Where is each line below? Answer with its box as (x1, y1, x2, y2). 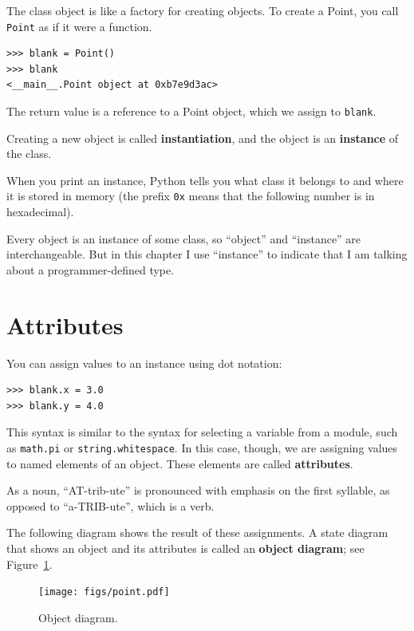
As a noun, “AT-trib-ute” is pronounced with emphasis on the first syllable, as (6, 482, 390, 499)
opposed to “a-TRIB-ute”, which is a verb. (6, 497, 215, 514)
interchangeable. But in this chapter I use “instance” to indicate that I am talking (6, 246, 408, 262)
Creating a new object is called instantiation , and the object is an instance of (6, 129, 399, 146)
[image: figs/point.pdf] (38, 586, 170, 598)
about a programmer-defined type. (6, 261, 175, 278)
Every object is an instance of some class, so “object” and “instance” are (6, 230, 361, 246)
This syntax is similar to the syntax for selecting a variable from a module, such (6, 424, 398, 440)
